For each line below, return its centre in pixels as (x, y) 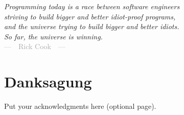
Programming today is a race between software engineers (92, 6)
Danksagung (48, 82)
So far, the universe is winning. (53, 36)
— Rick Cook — (35, 46)
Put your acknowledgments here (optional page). (80, 106)
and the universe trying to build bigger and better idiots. (92, 26)
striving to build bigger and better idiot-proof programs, (90, 16)
